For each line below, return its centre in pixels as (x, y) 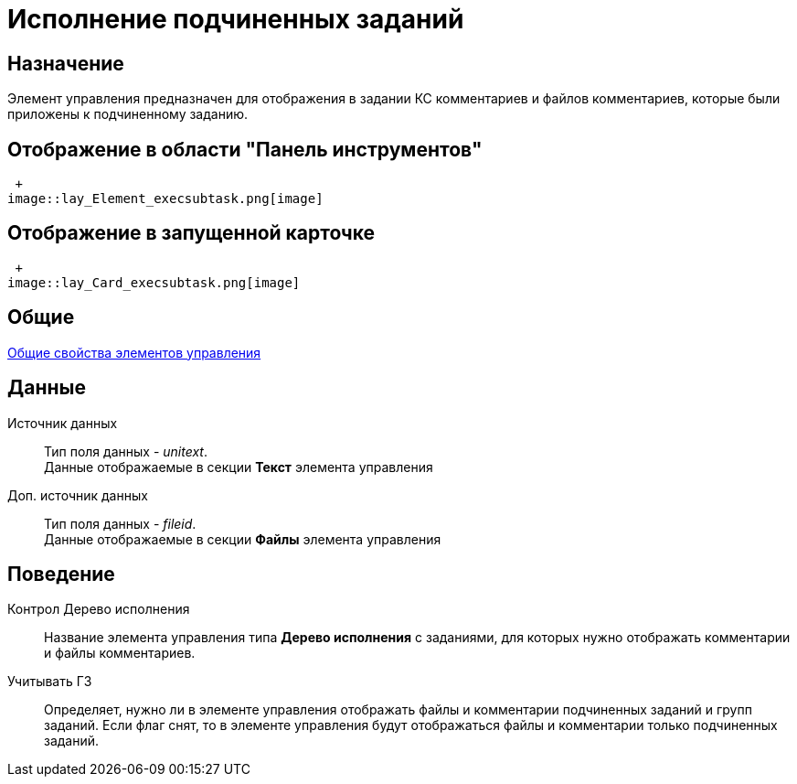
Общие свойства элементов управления (134, 352)
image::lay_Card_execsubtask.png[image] (154, 282)
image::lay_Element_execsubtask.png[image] (165, 199)
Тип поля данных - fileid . (120, 523)
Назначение (66, 63)
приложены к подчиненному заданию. (128, 114)
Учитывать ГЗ (50, 682)
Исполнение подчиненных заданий (236, 19)
